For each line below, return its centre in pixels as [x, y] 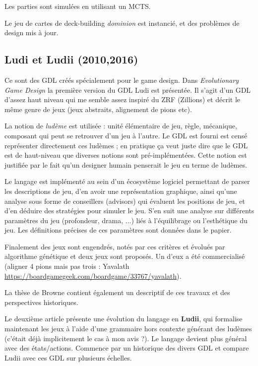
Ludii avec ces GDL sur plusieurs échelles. [68, 357]
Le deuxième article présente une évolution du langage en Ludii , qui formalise [124, 319]
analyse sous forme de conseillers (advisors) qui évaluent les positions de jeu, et [125, 201]
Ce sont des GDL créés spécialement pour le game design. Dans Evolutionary [122, 80]
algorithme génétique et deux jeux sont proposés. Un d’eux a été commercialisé [125, 256]
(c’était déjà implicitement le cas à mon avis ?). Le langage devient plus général [126, 338]
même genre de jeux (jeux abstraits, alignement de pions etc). [98, 109]
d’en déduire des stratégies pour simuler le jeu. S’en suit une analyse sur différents [129, 211]
